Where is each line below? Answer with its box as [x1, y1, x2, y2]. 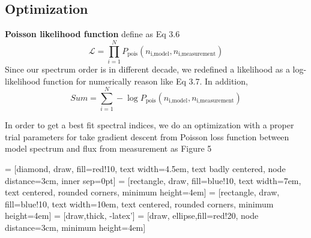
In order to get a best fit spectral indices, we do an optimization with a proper [5, 119, 294, 131]
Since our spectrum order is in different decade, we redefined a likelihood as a [5, 62, 290, 75]
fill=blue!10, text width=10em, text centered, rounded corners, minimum [5, 197, 274, 210]
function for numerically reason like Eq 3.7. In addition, [43, 74, 248, 87]
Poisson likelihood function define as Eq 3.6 [5, 28, 180, 40]
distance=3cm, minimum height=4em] [5, 221, 146, 233]
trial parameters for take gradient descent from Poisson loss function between [5, 130, 289, 143]
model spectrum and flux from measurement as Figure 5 [5, 142, 212, 155]
